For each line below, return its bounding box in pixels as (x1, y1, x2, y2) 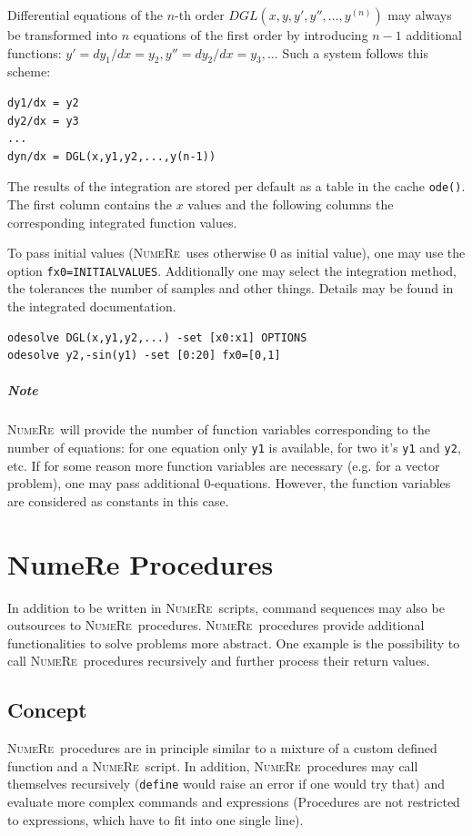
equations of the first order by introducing (133, 25, 368, 44)
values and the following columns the (187, 195, 394, 214)
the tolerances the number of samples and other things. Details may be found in (7, 279, 454, 298)
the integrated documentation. (7, 297, 176, 316)
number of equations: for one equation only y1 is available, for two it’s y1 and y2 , (7, 437, 461, 456)
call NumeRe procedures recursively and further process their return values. (7, 651, 430, 670)
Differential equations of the (7, 5, 164, 24)
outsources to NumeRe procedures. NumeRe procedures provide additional (7, 616, 425, 635)
